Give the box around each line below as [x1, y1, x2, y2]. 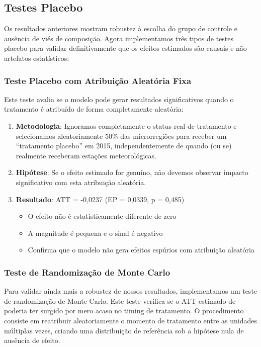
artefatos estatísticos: [4, 52, 69, 63]
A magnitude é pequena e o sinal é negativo [28, 227, 163, 238]
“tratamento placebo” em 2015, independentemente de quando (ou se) [16, 140, 232, 151]
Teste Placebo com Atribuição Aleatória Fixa [4, 74, 192, 86]
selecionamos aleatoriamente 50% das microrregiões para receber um [16, 130, 227, 141]
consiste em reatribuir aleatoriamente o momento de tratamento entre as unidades [4, 315, 257, 325]
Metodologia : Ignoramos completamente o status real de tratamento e [16, 120, 237, 131]
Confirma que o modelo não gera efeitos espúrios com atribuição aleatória [28, 244, 254, 255]
